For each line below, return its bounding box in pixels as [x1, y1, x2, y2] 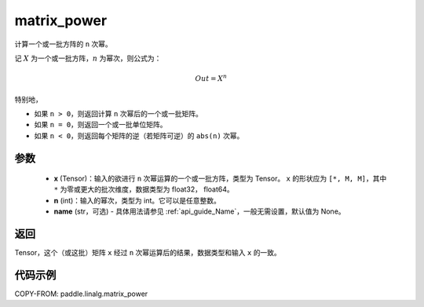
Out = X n [195, 73, 228, 83]
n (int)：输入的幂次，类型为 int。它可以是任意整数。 [53, 196, 221, 205]
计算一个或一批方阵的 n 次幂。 [14, 39, 113, 49]
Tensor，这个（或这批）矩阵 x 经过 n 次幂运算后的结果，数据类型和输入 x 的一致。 [14, 248, 282, 258]
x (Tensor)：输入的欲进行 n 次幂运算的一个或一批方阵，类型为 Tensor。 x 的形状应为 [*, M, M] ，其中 [53, 174, 387, 184]
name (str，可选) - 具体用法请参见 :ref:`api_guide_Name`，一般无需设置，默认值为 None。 [53, 206, 345, 216]
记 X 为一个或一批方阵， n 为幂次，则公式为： [14, 53, 162, 63]
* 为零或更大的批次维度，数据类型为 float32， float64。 [53, 185, 235, 194]
